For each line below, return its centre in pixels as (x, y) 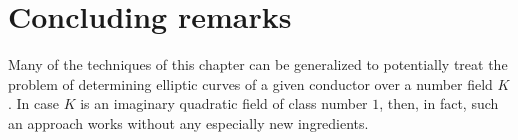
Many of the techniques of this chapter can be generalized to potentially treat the (258, 64)
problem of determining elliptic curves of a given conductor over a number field (250, 83)
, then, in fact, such (439, 103)
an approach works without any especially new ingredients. (188, 122)
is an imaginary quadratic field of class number (224, 103)
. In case (34, 103)
